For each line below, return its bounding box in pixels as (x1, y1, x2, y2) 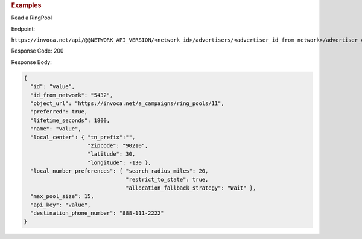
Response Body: (11, 58, 52, 66)
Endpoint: (11, 25, 36, 33)
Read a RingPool (11, 14, 52, 21)
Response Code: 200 (11, 47, 64, 54)
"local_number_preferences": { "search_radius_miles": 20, (30, 168, 209, 174)
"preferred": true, (30, 109, 88, 115)
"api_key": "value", (30, 201, 91, 208)
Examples (11, 1, 42, 9)
